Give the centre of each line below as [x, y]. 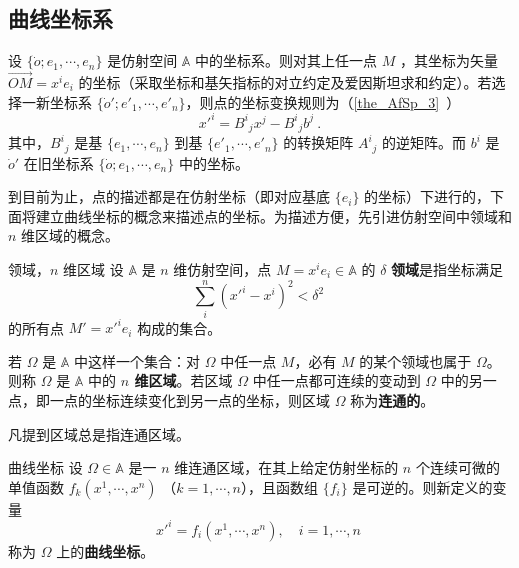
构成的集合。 [179, 327]
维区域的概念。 [70, 235]
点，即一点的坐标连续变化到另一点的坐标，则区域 [169, 399]
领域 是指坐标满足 [447, 268]
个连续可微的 [457, 467]
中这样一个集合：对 [137, 360]
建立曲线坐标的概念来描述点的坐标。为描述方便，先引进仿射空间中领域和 [273, 215]
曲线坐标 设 [45, 467]
